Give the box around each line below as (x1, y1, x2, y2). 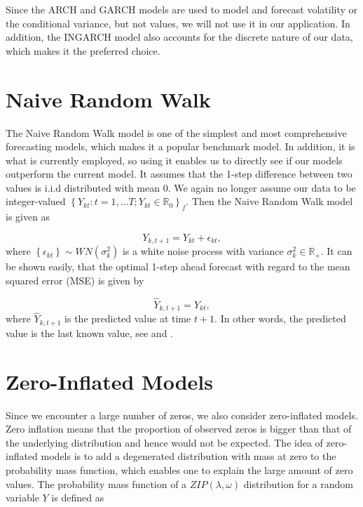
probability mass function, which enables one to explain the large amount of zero (6, 462, 353, 477)
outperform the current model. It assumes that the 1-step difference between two (6, 166, 352, 181)
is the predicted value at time (64, 311, 191, 326)
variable (6, 490, 39, 505)
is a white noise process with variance (122, 244, 284, 258)
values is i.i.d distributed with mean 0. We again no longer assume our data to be (6, 180, 356, 195)
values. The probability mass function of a (6, 476, 187, 491)
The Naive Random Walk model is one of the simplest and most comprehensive (6, 125, 347, 140)
